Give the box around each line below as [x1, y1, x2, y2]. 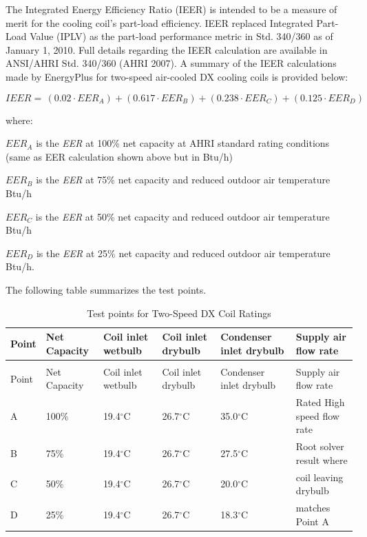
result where [295, 452, 348, 467]
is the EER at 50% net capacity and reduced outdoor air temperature [35, 209, 330, 223]
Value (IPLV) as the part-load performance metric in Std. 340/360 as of [30, 29, 333, 43]
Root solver [295, 439, 344, 454]
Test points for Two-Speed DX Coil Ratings [87, 305, 271, 320]
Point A [295, 514, 329, 528]
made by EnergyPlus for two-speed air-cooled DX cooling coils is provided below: [6, 69, 348, 83]
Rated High [295, 395, 345, 409]
